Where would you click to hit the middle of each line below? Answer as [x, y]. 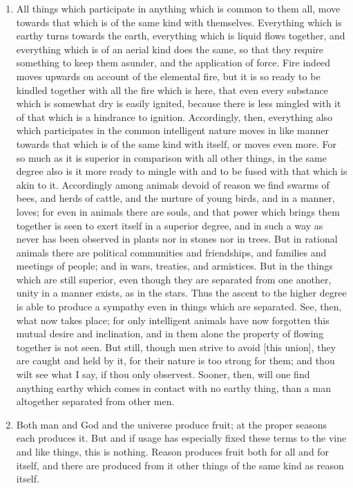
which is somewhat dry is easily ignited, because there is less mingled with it [179, 103]
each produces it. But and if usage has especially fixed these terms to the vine [181, 438]
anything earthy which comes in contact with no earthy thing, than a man [173, 387]
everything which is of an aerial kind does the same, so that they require [170, 49]
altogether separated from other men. [95, 401]
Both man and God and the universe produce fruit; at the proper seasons [172, 424]
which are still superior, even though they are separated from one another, [174, 279]
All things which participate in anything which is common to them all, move [178, 8]
